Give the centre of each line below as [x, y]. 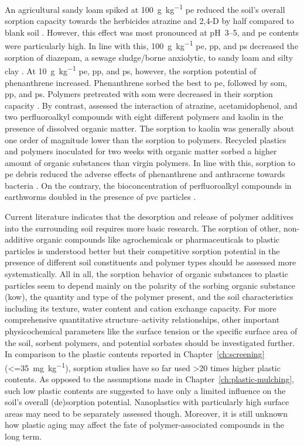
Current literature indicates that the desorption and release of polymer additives [149, 217]
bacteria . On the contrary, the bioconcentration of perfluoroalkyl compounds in [148, 185]
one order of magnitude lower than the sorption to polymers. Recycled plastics [146, 139]
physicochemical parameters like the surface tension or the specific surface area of [151, 331]
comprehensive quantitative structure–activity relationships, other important [142, 319]
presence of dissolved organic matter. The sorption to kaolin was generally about [150, 128]
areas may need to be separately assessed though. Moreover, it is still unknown [146, 413]
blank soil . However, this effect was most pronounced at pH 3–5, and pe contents [152, 32]
